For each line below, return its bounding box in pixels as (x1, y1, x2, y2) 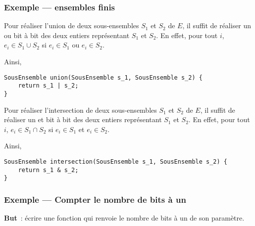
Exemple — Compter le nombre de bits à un (4, 193, 186, 205)
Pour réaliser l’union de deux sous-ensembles (4, 20, 139, 31)
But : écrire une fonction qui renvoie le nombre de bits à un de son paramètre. (4, 213, 245, 223)
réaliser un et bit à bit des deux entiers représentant (4, 114, 162, 125)
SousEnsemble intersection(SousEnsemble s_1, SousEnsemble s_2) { (4, 158, 228, 165)
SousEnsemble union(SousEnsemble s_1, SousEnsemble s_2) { (4, 74, 203, 81)
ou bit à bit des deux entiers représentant (4, 30, 130, 40)
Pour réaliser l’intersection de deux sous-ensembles (4, 104, 157, 115)
